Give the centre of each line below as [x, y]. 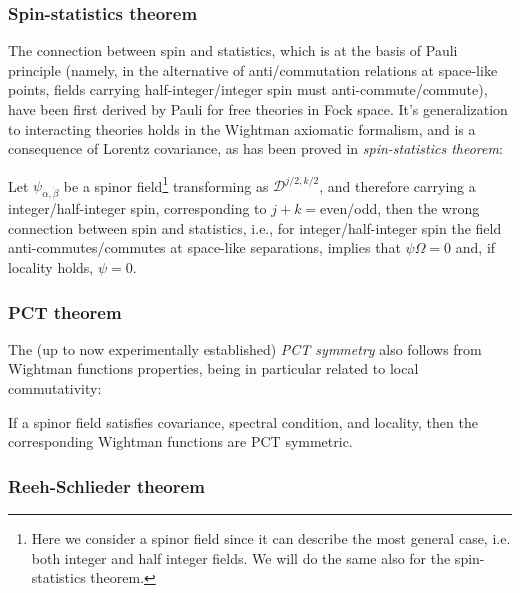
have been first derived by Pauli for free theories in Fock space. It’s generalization [258, 109]
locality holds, [51, 267]
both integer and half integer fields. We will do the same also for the [241, 557]
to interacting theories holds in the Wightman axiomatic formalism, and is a [242, 128]
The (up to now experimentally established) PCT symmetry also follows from [245, 348]
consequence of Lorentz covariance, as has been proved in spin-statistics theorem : [255, 148]
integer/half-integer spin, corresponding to [137, 208]
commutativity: [55, 388]
